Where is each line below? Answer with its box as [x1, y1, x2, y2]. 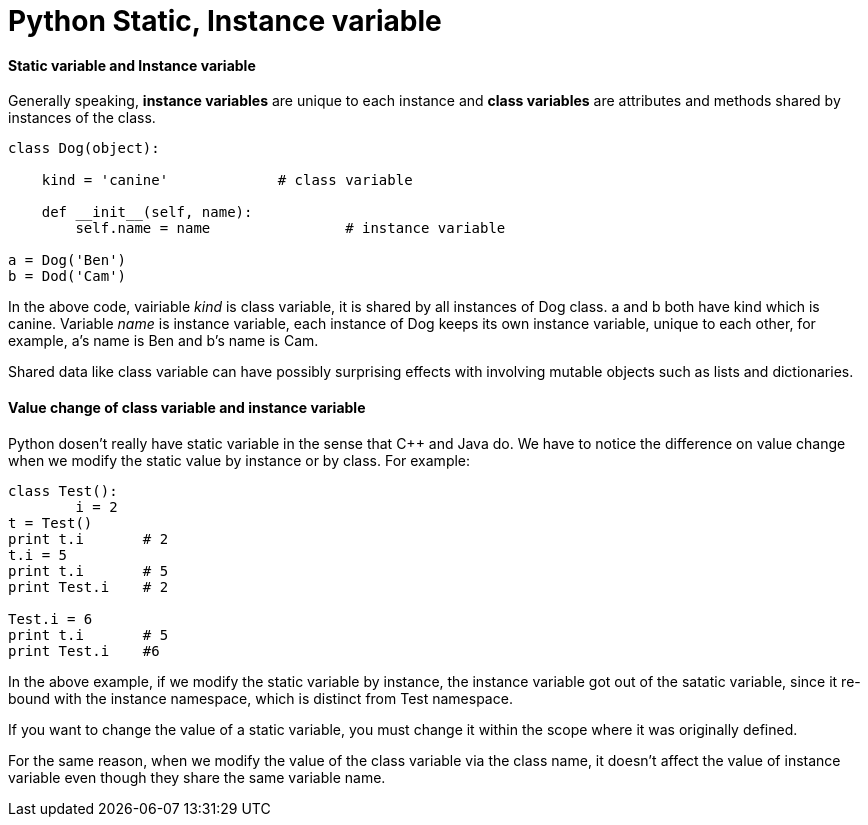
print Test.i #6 [8, 642, 160, 659]
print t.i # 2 [8, 530, 169, 547]
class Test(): [8, 482, 118, 499]
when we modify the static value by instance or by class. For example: [8, 451, 471, 469]
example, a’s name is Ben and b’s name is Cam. [8, 332, 319, 350]
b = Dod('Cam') [8, 268, 127, 285]
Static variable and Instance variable [8, 56, 256, 74]
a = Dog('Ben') [8, 252, 127, 269]
